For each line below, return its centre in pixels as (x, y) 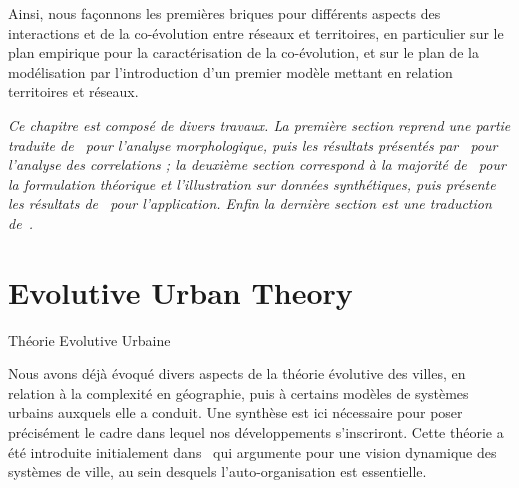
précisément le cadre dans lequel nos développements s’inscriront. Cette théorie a (256, 432)
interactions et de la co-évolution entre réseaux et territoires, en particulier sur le (256, 32)
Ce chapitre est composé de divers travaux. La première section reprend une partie (259, 124)
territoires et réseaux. (73, 91)
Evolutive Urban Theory (180, 291)
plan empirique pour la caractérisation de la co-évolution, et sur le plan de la (243, 52)
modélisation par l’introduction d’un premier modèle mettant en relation (230, 71)
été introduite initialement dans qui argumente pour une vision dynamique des (252, 451)
